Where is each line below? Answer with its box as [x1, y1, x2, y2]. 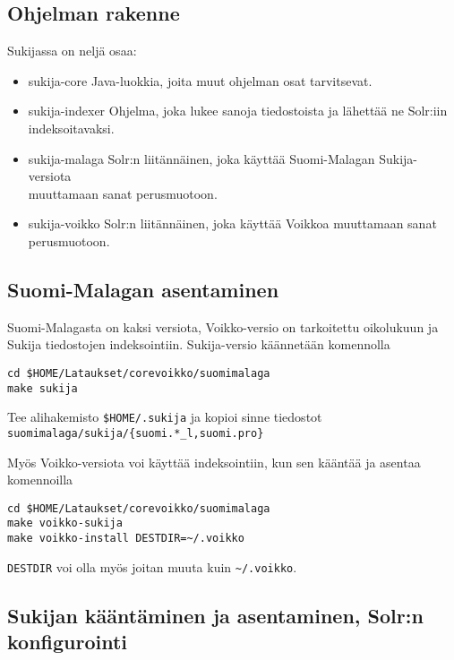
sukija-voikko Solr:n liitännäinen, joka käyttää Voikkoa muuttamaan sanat [28, 214, 437, 233]
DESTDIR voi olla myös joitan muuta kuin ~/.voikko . [7, 557, 297, 576]
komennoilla [7, 470, 73, 489]
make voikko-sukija [7, 517, 123, 530]
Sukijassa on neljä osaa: [7, 41, 137, 60]
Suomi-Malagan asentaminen [7, 275, 279, 303]
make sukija [7, 381, 78, 395]
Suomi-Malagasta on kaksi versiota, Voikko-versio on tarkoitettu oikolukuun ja [7, 317, 439, 336]
